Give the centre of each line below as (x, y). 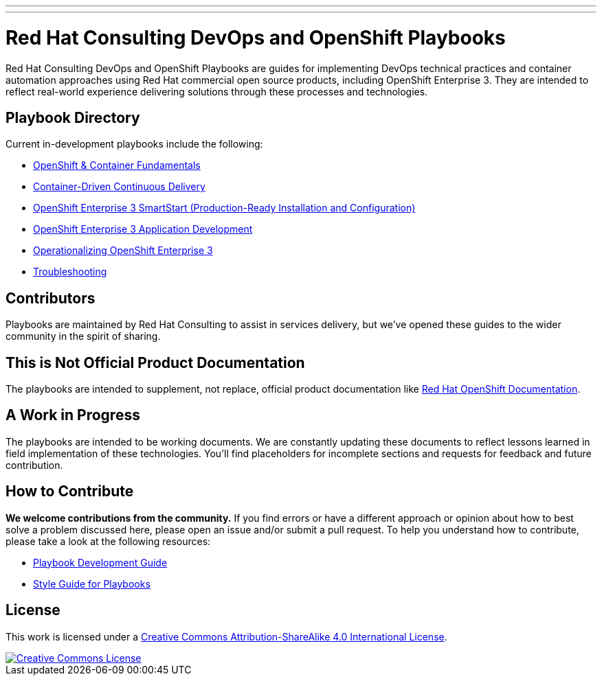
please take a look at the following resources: (108, 541)
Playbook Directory (73, 117)
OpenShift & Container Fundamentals (117, 165)
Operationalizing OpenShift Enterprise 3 (123, 251)
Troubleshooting (70, 272)
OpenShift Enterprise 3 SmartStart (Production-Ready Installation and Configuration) (224, 208)
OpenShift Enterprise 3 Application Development (143, 229)
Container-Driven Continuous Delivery (119, 187)
